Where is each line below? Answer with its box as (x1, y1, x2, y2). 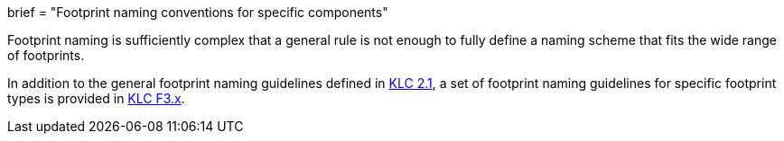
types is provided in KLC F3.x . (7, 91, 185, 106)
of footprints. (7, 48, 85, 63)
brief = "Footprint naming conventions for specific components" (7, 4, 388, 20)
